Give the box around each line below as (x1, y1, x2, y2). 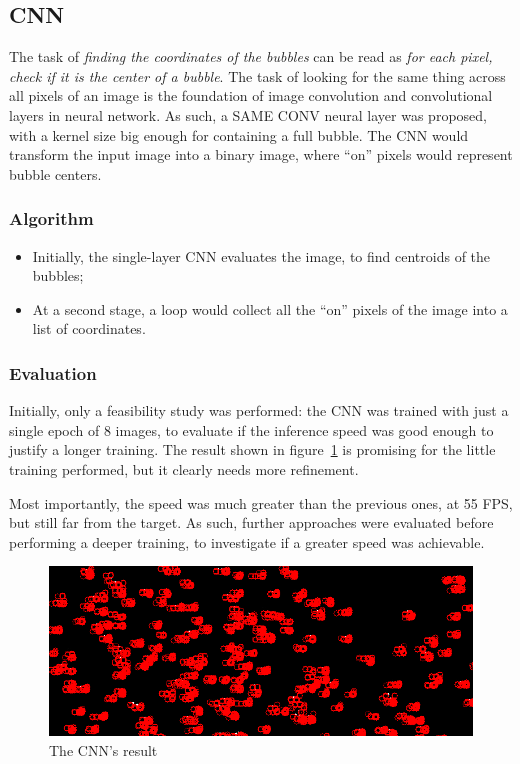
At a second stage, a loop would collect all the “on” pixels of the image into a (32, 298, 508, 319)
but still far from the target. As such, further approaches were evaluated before (9, 512, 494, 533)
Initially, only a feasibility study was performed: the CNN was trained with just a (9, 400, 509, 421)
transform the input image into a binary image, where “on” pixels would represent (9, 144, 513, 165)
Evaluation (9, 360, 97, 385)
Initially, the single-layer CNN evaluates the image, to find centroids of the (32, 245, 491, 266)
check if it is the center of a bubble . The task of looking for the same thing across (9, 65, 506, 86)
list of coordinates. (32, 318, 146, 339)
